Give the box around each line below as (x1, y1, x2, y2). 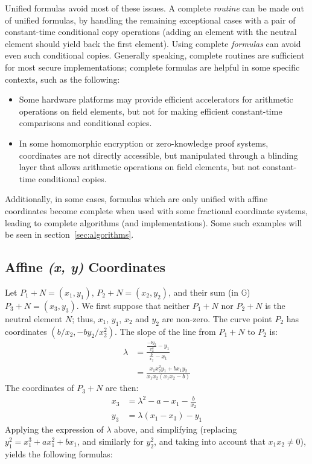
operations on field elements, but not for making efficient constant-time (19, 104, 282, 117)
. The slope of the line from (115, 325, 216, 337)
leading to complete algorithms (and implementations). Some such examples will (5, 216, 302, 229)
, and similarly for (77, 434, 144, 447)
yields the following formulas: (5, 447, 113, 460)
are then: (105, 381, 139, 394)
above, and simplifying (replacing (114, 423, 237, 436)
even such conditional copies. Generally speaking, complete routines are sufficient (5, 49, 305, 62)
